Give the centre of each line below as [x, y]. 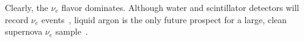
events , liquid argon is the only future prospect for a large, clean [164, 19]
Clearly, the [27, 7]
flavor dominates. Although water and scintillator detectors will [180, 7]
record [17, 19]
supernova [24, 31]
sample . [72, 31]
